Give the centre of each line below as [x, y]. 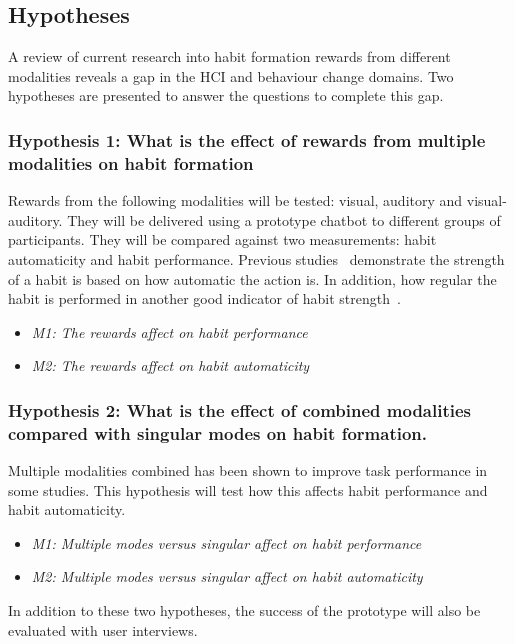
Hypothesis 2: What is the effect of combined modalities [240, 409]
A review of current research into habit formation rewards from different [229, 56]
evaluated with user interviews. [103, 629]
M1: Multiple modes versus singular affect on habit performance [226, 542]
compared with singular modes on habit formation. [217, 432]
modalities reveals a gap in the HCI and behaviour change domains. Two [231, 75]
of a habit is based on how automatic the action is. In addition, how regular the [252, 278]
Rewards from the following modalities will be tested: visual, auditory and [235, 200]
